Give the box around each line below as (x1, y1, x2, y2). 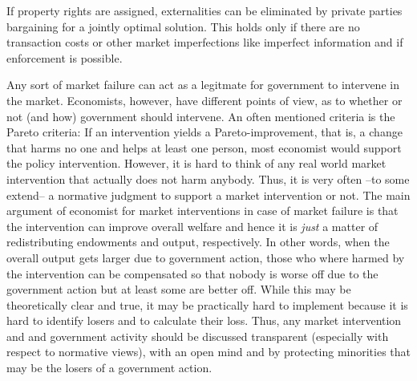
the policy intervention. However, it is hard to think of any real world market (6, 155, 387, 172)
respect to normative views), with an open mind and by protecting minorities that (6, 343, 411, 360)
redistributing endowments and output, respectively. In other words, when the (6, 233, 390, 250)
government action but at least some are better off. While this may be (6, 281, 351, 298)
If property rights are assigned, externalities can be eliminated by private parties (6, 2, 403, 18)
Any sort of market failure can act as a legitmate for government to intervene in (6, 76, 399, 93)
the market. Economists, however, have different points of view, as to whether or (6, 91, 403, 108)
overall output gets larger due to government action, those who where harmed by (6, 249, 405, 265)
